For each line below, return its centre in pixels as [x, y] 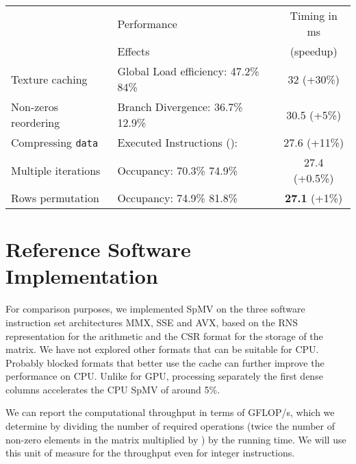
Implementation [82, 276]
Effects [133, 51]
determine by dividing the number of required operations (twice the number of [170, 426]
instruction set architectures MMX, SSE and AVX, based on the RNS [152, 322]
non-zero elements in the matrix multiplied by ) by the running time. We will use [176, 439]
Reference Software [98, 249]
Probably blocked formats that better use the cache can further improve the [165, 362]
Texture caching [49, 79]
